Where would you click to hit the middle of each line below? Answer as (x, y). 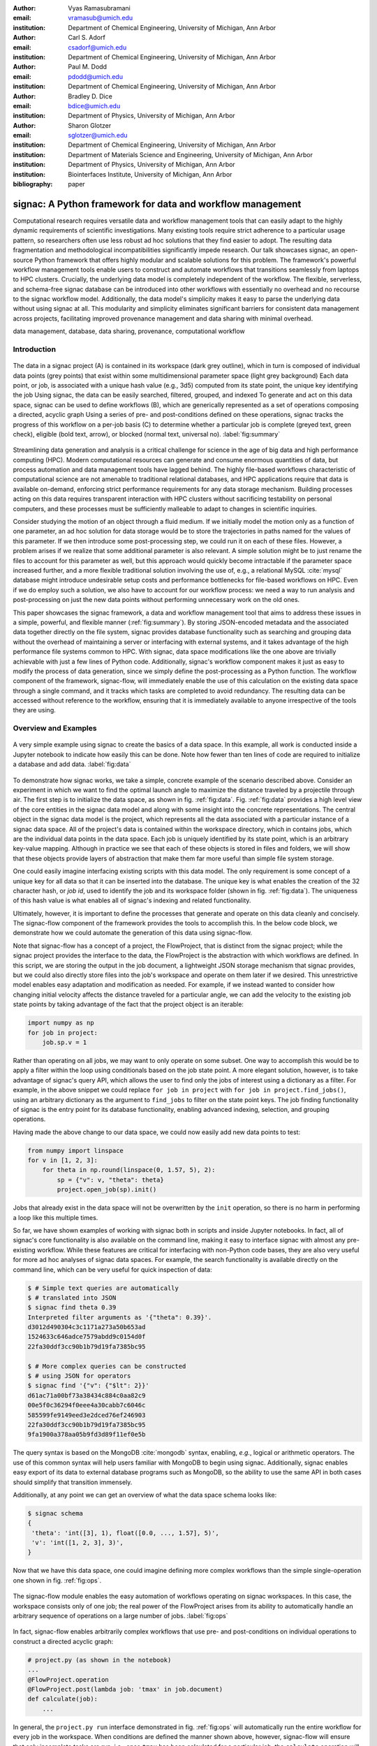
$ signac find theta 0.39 (72, 1307)
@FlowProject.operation (68, 1679)
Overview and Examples (55, 728)
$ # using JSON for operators (79, 1376)
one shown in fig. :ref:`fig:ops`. (57, 1580)
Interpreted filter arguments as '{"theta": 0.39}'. (120, 1317)
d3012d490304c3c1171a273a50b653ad (87, 1327)
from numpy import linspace (75, 1150)
